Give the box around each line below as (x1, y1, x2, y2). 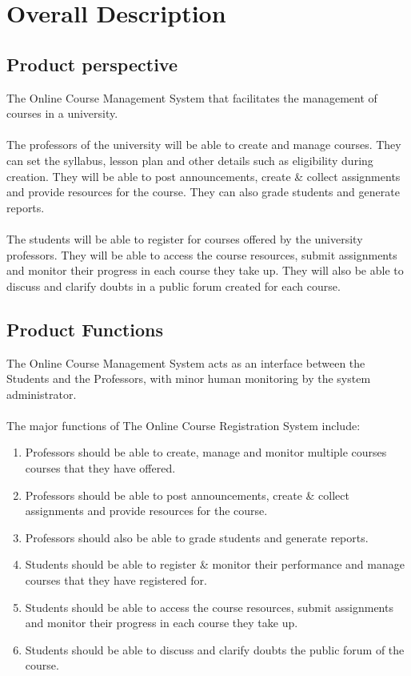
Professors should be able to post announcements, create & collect (25, 486, 349, 503)
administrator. (6, 385, 77, 402)
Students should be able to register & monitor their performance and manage (25, 556, 405, 573)
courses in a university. (6, 105, 118, 122)
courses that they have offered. (25, 460, 176, 477)
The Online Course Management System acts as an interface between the (6, 354, 365, 371)
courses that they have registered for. (25, 572, 207, 589)
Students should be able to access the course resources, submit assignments (25, 598, 393, 615)
